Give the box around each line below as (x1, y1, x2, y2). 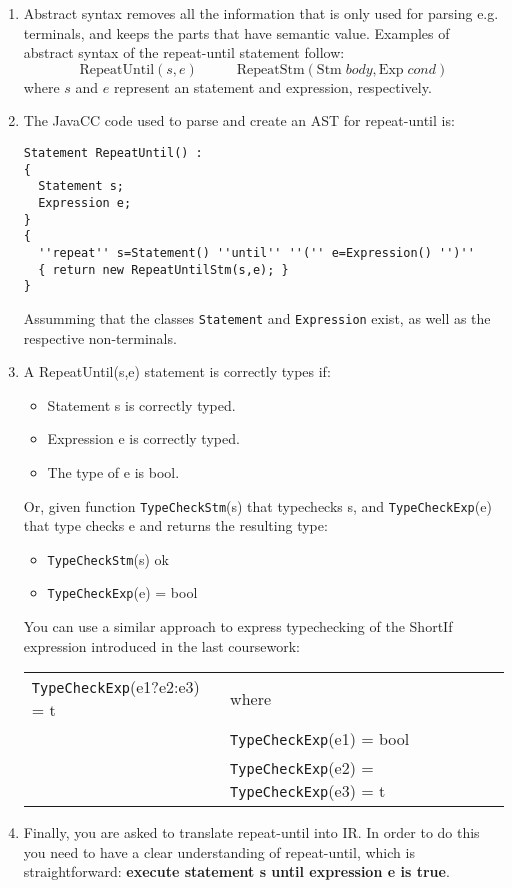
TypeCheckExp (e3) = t (230, 779, 386, 803)
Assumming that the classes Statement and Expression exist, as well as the (23, 307, 491, 328)
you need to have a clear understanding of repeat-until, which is (23, 841, 415, 862)
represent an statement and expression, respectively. (113, 76, 432, 97)
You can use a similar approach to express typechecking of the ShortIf (23, 616, 453, 637)
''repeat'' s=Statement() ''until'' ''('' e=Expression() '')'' (38, 245, 475, 260)
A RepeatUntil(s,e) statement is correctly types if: (23, 361, 331, 382)
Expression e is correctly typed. (47, 428, 240, 449)
